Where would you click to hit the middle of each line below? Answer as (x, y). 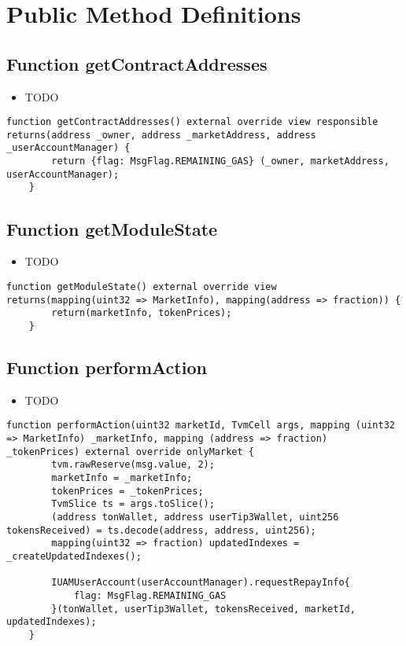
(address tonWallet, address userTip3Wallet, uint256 (195, 517)
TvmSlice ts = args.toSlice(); (133, 504)
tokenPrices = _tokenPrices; (127, 491)
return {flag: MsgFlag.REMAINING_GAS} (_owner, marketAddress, (220, 161)
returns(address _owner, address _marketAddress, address (161, 135)
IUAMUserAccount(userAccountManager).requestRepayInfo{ (201, 583)
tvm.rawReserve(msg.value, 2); (133, 465)
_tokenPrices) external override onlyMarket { (130, 451)
